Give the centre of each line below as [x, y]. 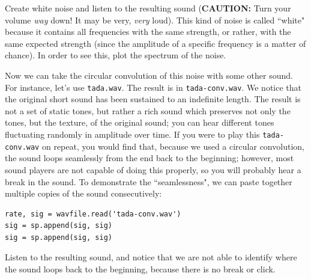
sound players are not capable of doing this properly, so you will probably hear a [153, 169]
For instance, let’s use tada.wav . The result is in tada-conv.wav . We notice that [153, 87]
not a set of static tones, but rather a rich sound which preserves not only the [148, 110]
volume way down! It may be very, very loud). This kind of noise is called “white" [155, 20]
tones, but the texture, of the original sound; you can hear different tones [140, 122]
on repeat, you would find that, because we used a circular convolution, [173, 146]
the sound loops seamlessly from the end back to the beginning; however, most [149, 158]
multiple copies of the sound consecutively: [83, 193]
